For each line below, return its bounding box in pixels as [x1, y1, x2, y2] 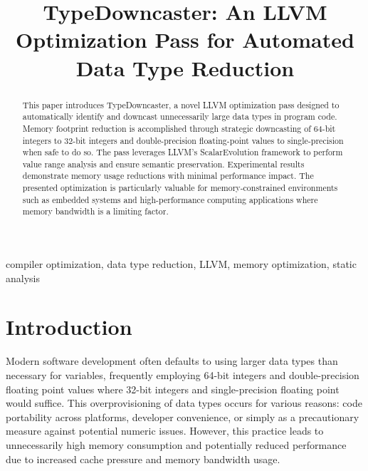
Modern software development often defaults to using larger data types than [6, 353, 338, 368]
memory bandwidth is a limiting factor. [22, 205, 169, 217]
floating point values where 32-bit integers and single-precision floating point [6, 381, 340, 396]
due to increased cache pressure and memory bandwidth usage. [6, 451, 280, 466]
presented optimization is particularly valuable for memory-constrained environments [22, 182, 338, 194]
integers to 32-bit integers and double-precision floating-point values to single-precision [22, 134, 344, 146]
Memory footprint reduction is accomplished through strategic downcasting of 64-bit [22, 122, 336, 134]
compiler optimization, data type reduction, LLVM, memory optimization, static [6, 257, 357, 271]
